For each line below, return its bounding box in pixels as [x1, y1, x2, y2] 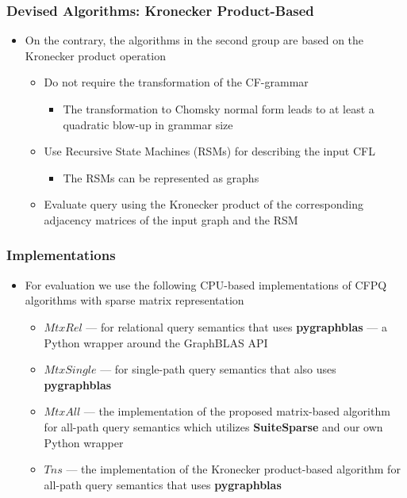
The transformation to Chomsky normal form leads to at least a [63, 101, 374, 117]
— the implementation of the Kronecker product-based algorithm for [66, 461, 401, 477]
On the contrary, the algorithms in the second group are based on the [25, 32, 364, 48]
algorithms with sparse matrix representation [25, 292, 244, 308]
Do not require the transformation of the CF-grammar [44, 74, 309, 90]
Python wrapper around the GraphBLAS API [44, 334, 268, 351]
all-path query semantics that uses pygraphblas [44, 476, 282, 492]
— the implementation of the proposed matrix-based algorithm [83, 403, 390, 419]
